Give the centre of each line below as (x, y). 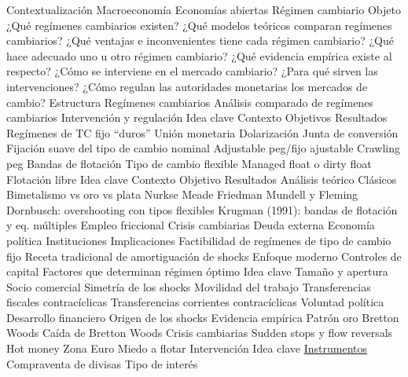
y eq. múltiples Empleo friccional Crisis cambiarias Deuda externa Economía (191, 225)
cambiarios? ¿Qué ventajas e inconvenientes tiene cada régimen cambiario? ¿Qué (200, 40)
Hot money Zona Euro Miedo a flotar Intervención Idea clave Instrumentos (187, 348)
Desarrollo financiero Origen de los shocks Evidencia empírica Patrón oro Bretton (203, 317)
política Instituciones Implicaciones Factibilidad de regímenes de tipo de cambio (199, 240)
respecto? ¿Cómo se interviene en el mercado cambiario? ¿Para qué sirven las (192, 71)
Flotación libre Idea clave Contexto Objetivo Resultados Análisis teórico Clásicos (202, 179)
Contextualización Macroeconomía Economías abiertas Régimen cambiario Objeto (204, 9)
